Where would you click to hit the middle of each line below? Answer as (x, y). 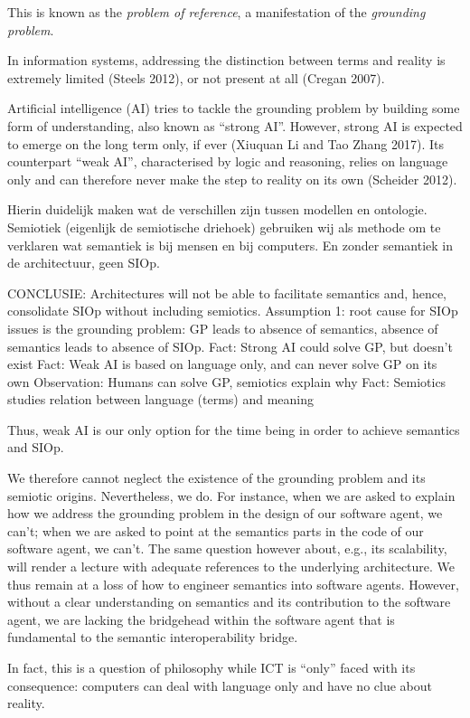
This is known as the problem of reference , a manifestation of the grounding (216, 12)
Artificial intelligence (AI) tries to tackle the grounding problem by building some (234, 108)
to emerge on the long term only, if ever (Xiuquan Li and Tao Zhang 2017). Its (226, 143)
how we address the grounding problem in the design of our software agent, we (225, 513)
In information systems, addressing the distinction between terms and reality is (226, 60)
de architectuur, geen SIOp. (84, 263)
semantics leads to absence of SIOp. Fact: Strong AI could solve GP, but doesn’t (230, 346)
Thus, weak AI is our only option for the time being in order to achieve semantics (234, 429)
